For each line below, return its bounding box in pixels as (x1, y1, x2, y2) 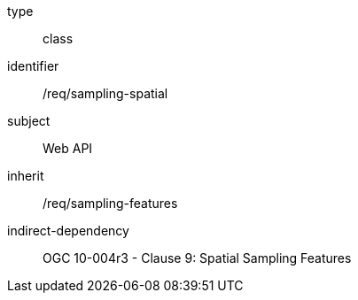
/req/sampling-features (43, 196, 178, 211)
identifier (7, 58, 59, 73)
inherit (7, 168, 44, 183)
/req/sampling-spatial (43, 86, 168, 101)
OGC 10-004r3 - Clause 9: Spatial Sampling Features (43, 250, 352, 265)
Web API (43, 141, 93, 156)
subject (7, 113, 51, 128)
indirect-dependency (7, 223, 129, 238)
